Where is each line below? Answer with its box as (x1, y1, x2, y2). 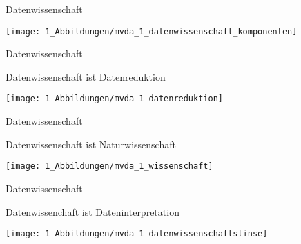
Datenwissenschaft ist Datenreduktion (6, 69, 166, 83)
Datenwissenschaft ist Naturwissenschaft (6, 136, 176, 151)
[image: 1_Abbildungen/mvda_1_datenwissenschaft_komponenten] (6, 26, 298, 37)
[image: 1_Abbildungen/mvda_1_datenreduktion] (6, 94, 223, 104)
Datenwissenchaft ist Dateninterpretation (6, 204, 179, 218)
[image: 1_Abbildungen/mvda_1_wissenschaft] (6, 161, 213, 172)
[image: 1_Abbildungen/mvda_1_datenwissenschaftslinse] (6, 229, 268, 239)
